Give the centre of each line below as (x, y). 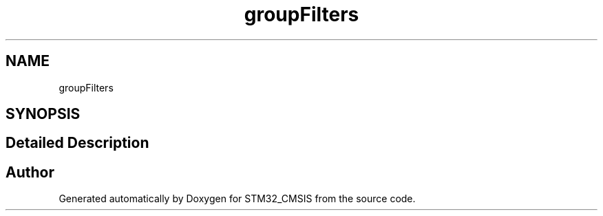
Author (30, 172)
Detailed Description (77, 143)
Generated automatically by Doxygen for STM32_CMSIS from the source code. (237, 199)
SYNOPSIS (43, 114)
